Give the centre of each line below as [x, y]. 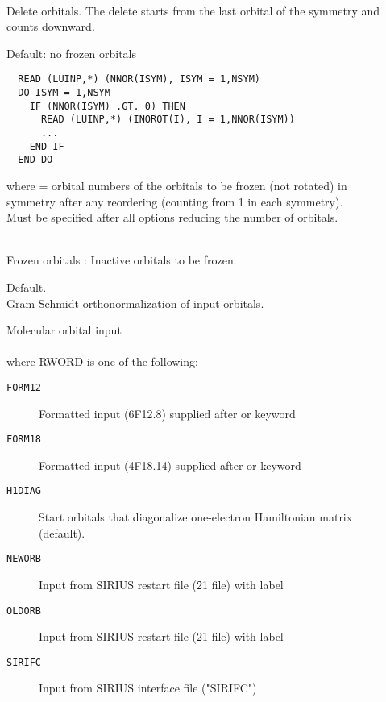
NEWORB [24, 559]
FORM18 [24, 440]
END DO [35, 160]
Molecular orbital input [64, 330]
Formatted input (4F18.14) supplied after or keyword [170, 465]
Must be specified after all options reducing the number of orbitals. [172, 217]
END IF [47, 146]
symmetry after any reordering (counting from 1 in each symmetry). [175, 201]
